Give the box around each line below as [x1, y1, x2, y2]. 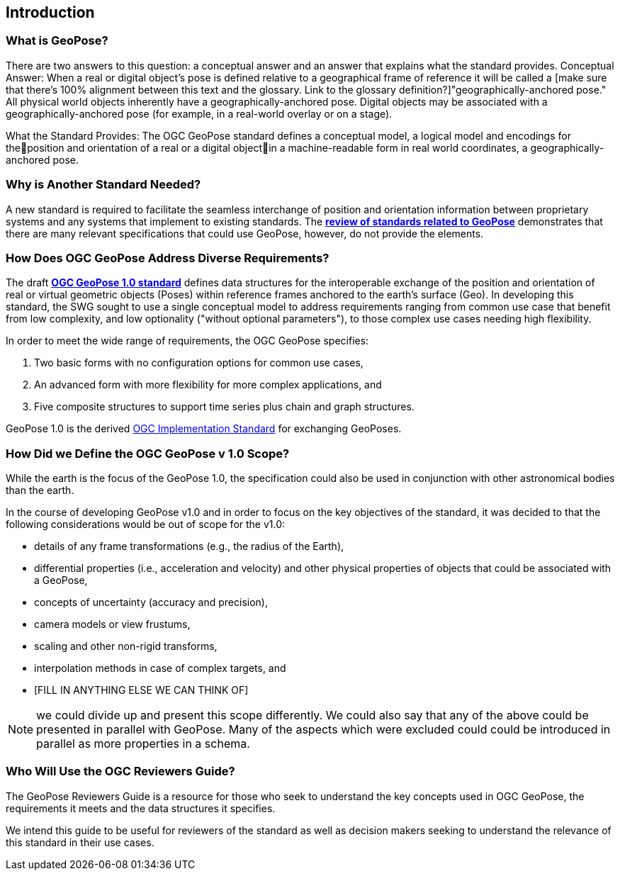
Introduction [6, 4, 95, 21]
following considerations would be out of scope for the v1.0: [6, 518, 286, 531]
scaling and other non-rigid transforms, [34, 640, 218, 653]
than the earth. [6, 484, 74, 497]
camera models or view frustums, [34, 618, 191, 631]
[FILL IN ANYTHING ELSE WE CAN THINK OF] [34, 684, 249, 697]
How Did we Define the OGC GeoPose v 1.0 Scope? [6, 446, 290, 461]
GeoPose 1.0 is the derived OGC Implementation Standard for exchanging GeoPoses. [6, 422, 402, 435]
